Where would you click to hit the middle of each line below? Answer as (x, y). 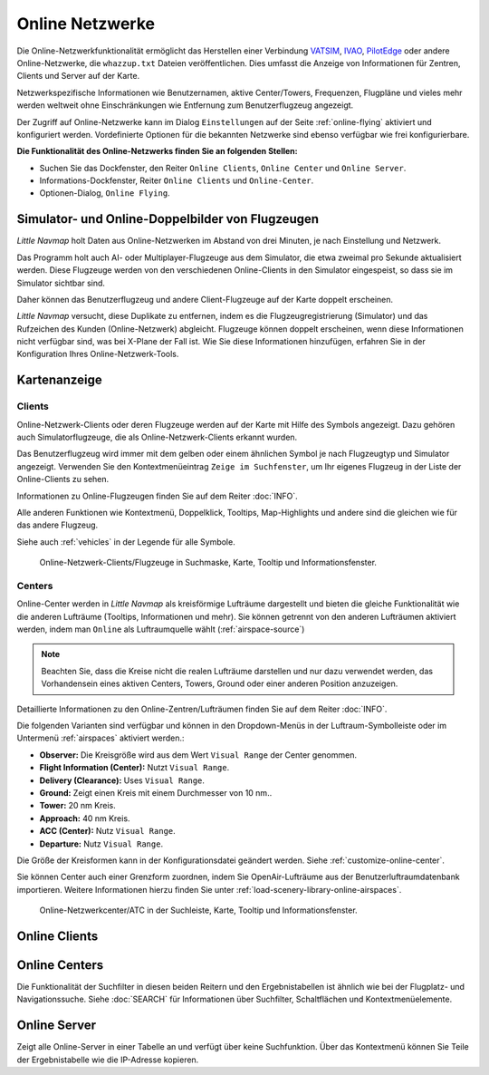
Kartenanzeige (60, 380)
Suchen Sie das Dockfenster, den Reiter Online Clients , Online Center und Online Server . (223, 168)
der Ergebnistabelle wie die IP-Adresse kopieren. (108, 1060)
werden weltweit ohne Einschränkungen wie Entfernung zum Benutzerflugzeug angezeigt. (185, 105)
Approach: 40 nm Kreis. (85, 818)
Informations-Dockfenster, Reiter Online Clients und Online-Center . (177, 180)
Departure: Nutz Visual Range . (101, 844)
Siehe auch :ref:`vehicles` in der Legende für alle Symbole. (126, 542)
